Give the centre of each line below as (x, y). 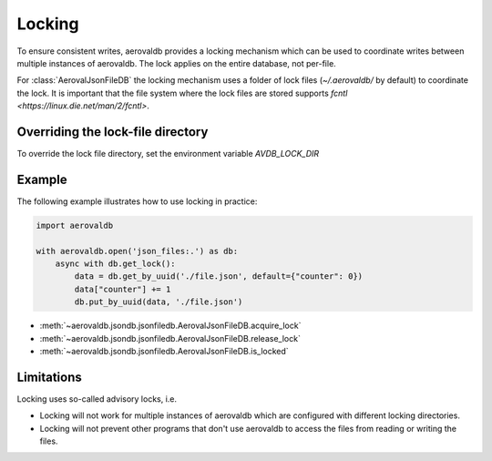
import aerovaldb (75, 225)
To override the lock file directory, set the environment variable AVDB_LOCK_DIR (168, 154)
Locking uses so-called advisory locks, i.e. (97, 399)
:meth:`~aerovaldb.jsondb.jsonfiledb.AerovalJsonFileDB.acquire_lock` (170, 326)
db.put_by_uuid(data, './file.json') (159, 302)
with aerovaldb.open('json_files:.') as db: (137, 251)
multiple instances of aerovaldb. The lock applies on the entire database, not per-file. (176, 63)
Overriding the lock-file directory (113, 132)
